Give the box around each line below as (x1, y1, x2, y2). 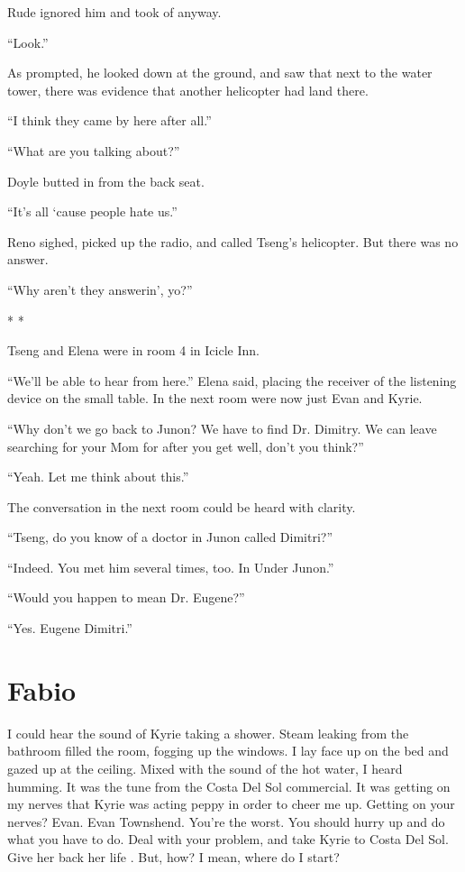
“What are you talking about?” (7, 141, 180, 160)
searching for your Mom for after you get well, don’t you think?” (7, 436, 364, 455)
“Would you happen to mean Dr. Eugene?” (7, 588, 245, 607)
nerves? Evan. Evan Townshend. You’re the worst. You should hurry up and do (7, 812, 445, 831)
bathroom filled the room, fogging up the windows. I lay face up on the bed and (7, 741, 449, 760)
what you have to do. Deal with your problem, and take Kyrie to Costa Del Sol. (7, 830, 449, 849)
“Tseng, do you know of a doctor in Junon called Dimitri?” (7, 528, 333, 546)
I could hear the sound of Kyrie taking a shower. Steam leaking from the (7, 723, 409, 742)
